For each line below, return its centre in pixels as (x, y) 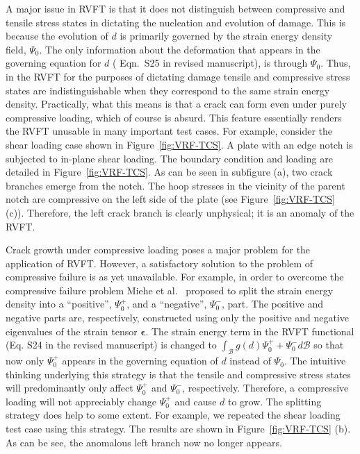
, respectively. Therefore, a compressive (265, 388)
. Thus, (336, 63)
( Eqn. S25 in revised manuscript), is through (210, 63)
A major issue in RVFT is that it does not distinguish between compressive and (175, 8)
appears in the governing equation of (140, 361)
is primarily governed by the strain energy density (226, 36)
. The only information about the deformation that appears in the (180, 49)
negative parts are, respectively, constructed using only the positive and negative (178, 318)
